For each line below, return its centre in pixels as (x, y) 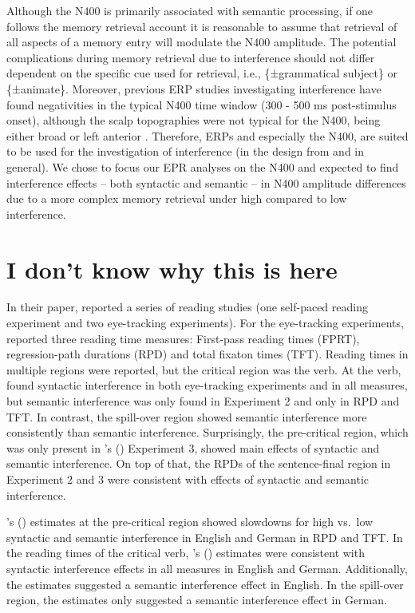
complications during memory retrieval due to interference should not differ (191, 57)
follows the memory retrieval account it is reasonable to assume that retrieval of (202, 26)
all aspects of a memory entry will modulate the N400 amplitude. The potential (202, 42)
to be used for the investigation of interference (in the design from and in (186, 151)
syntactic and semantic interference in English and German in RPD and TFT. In (205, 537)
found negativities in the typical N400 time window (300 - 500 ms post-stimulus (202, 104)
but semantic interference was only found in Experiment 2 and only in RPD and (203, 401)
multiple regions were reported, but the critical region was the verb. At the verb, (204, 369)
